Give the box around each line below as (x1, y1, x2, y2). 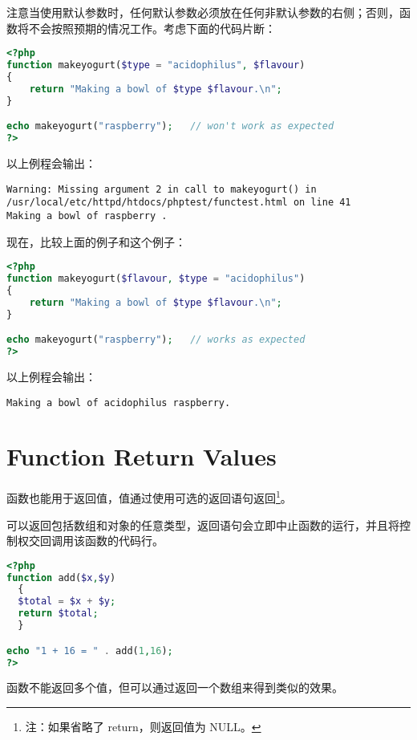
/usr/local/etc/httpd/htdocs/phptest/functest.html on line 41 (6, 197, 351, 209)
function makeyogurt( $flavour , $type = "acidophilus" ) (6, 273, 306, 284)
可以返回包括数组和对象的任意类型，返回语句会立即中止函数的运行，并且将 (6, 516, 399, 533)
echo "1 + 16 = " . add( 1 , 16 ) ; (6, 644, 173, 657)
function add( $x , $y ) (6, 571, 116, 583)
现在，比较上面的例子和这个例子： (6, 233, 186, 250)
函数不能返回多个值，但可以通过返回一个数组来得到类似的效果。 (6, 679, 343, 696)
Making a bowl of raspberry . (6, 209, 168, 222)
